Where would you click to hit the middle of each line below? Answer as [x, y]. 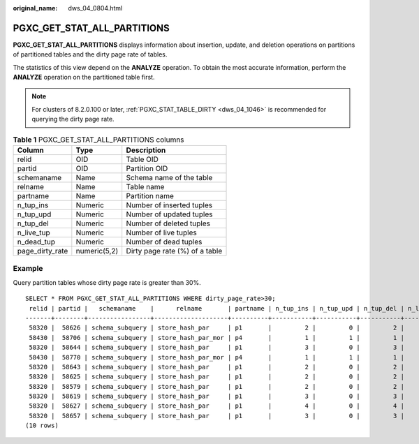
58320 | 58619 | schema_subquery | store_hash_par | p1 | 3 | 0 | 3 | [217, 397]
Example [28, 269]
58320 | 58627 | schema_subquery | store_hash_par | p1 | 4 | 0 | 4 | [217, 406]
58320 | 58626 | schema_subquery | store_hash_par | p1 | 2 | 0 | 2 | [217, 328]
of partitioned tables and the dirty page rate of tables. [90, 54]
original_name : [35, 8]
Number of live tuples [161, 232]
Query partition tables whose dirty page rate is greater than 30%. [107, 282]
